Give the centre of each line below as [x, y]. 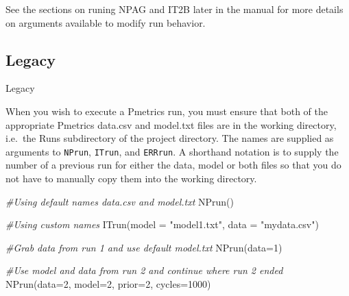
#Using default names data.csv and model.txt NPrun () [120, 201]
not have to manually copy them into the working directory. [131, 178]
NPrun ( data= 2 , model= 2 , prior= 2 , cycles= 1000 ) [108, 283]
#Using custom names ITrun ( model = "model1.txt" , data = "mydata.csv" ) [162, 224]
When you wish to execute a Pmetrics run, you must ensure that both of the [167, 111]
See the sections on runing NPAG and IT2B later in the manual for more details [174, 9]
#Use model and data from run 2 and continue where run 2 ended [144, 270]
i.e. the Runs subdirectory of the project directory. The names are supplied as [170, 138]
